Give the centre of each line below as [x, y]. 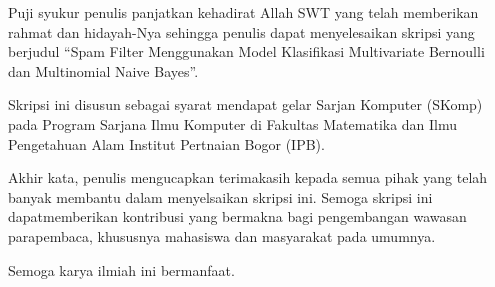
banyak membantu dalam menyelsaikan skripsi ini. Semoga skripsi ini [220, 196]
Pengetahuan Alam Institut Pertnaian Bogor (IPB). [166, 143]
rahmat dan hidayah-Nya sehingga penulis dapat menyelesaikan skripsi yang [241, 31]
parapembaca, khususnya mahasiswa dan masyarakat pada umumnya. [222, 235]
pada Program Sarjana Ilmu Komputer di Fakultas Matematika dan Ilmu [233, 123]
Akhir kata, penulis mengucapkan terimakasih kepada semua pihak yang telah [248, 177]
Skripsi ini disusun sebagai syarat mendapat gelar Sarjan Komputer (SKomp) [245, 104]
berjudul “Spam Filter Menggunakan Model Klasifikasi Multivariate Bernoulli [246, 51]
